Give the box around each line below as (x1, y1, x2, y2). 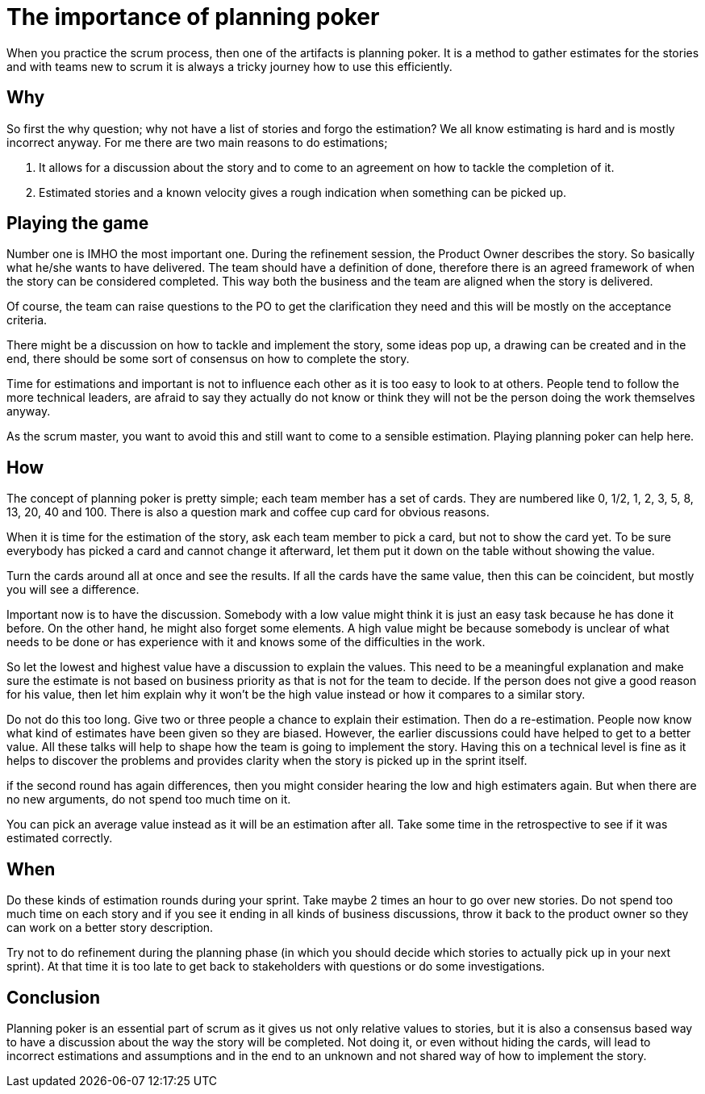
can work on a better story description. (6, 921, 214, 935)
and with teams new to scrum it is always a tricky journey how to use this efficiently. (6, 59, 453, 73)
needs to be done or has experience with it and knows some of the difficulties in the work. (6, 635, 486, 649)
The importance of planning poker (6, 3, 380, 31)
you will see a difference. (6, 582, 140, 597)
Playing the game (6, 213, 149, 234)
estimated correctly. (6, 831, 113, 846)
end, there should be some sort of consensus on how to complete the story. (6, 352, 410, 366)
